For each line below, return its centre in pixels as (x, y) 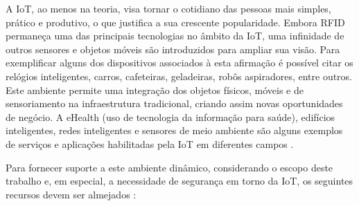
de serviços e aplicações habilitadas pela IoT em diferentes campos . (150, 143)
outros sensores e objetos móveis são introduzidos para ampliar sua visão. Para (173, 49)
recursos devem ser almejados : (71, 194)
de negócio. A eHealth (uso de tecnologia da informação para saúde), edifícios (170, 116)
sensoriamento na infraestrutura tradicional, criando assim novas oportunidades (174, 103)
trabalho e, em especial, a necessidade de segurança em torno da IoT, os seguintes (179, 181)
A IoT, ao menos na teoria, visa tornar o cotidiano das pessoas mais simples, (168, 8)
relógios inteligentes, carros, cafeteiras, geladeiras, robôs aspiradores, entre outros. (179, 76)
